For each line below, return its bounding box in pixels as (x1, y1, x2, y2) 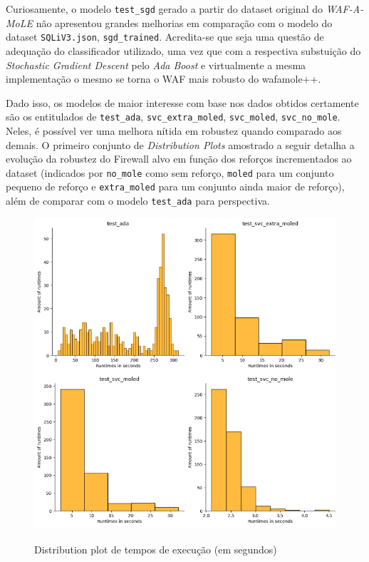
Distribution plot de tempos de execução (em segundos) (34, 541, 277, 556)
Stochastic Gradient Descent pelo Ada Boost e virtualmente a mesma (6, 57, 306, 72)
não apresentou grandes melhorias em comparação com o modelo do (36, 15, 333, 30)
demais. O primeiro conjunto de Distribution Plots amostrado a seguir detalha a (6, 137, 355, 152)
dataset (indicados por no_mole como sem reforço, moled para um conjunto (6, 165, 334, 180)
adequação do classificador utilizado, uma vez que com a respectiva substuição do (6, 43, 361, 58)
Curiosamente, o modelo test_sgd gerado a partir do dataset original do (6, 1, 323, 16)
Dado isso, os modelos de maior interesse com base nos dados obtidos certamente (6, 95, 359, 110)
